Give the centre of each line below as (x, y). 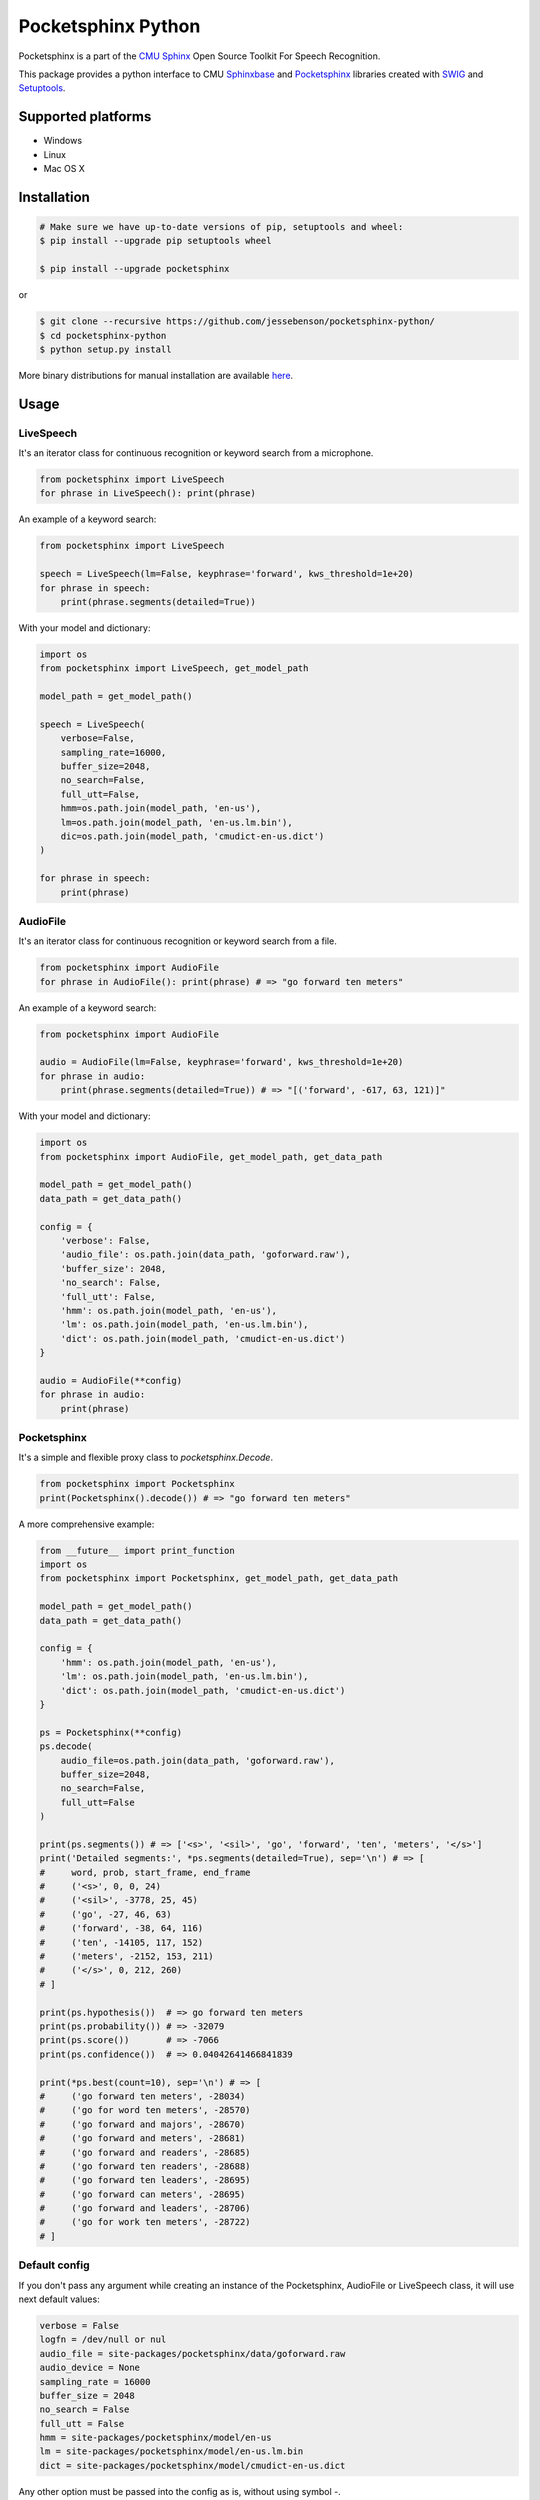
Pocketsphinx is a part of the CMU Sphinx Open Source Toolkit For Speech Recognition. (199, 56)
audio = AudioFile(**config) (111, 1380)
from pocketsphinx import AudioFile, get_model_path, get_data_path (211, 1156)
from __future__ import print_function (137, 1550)
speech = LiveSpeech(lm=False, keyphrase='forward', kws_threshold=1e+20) (227, 574)
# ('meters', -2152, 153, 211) (126, 1956)
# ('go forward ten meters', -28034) (142, 2096)
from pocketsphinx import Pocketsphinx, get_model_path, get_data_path (219, 1578)
